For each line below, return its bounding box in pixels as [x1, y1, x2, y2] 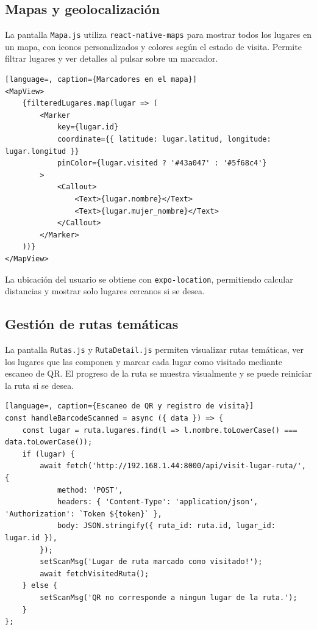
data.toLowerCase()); [5, 438, 93, 447]
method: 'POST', [57, 485, 123, 494]
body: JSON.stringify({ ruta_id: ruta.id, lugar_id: [57, 521, 276, 530]
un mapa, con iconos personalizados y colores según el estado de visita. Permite [5, 40, 302, 52]
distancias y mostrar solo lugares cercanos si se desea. [5, 284, 205, 297]
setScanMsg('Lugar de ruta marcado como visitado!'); [40, 557, 263, 567]
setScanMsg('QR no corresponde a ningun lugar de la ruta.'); [40, 593, 297, 602]
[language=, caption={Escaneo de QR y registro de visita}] [5, 402, 254, 411]
